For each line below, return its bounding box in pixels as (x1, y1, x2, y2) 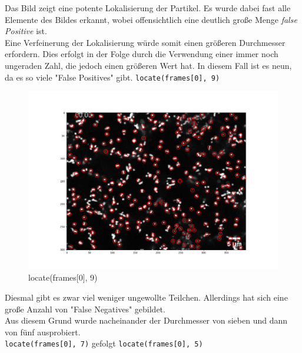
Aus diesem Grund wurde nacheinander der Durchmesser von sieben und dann (5, 314, 288, 327)
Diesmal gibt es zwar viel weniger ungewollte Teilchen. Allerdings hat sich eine (5, 291, 288, 304)
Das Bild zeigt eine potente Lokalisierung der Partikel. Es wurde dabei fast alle (5, 2, 291, 14)
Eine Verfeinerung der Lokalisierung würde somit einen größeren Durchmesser (5, 36, 286, 48)
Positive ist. (5, 25, 47, 37)
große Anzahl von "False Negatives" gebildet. (5, 302, 165, 315)
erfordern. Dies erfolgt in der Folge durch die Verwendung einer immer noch (5, 48, 278, 60)
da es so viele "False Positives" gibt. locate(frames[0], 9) (5, 71, 220, 83)
